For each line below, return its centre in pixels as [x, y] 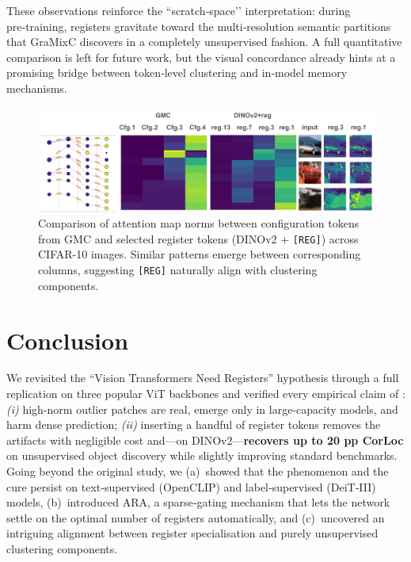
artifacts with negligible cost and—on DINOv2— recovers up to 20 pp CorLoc [205, 440]
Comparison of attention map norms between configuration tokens [199, 223]
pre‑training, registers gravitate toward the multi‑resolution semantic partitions [199, 26]
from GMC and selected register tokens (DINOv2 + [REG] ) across [198, 238]
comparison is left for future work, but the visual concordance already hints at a [201, 57]
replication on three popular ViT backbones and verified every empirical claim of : [206, 394]
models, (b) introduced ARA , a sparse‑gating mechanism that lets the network [198, 502]
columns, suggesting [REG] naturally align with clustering [178, 270]
